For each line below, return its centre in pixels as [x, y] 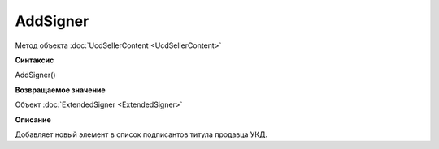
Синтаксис [35, 60]
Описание [33, 119]
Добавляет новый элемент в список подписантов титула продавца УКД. [141, 134]
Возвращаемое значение [60, 90]
